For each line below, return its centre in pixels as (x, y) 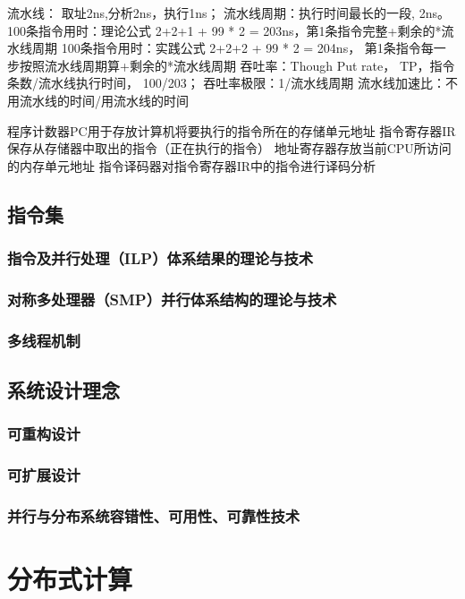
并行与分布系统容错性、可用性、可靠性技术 (154, 516)
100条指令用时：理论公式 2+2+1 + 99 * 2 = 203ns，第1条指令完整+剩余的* (224, 30)
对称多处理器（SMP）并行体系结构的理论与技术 (172, 299)
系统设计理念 (63, 390)
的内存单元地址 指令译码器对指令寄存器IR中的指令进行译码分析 (192, 165)
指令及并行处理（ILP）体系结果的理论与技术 (161, 258)
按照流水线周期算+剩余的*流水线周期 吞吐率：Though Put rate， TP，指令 (237, 65)
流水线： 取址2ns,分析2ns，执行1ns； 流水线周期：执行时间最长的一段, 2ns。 (228, 13)
